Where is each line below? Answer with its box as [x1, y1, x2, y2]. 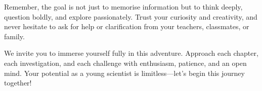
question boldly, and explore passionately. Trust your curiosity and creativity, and [4, 11, 257, 22]
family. [4, 31, 25, 41]
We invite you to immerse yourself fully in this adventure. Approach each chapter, [4, 48, 258, 58]
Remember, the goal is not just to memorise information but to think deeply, [4, 2, 243, 12]
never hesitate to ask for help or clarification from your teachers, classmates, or [4, 21, 249, 32]
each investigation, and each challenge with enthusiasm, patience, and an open [4, 57, 247, 68]
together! [4, 77, 32, 88]
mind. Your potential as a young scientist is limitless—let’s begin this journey [4, 67, 245, 78]
